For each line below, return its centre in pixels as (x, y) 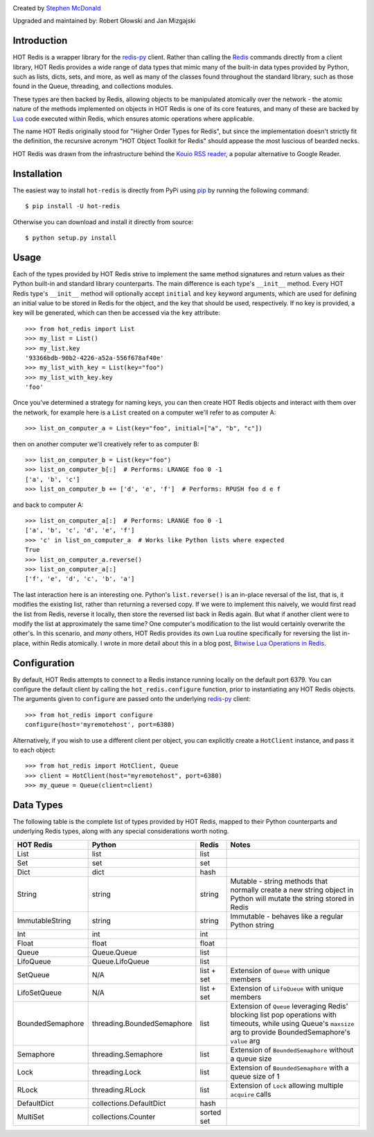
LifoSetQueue (39, 993)
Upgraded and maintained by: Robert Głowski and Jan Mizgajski (104, 21)
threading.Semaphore (127, 1054)
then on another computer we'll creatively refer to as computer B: (106, 444)
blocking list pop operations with (284, 1015)
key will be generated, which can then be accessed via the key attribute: (117, 313)
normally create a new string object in (292, 890)
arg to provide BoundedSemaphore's (291, 1032)
